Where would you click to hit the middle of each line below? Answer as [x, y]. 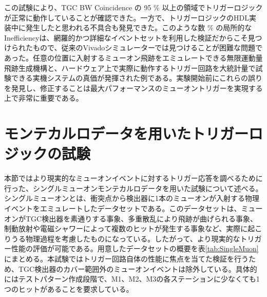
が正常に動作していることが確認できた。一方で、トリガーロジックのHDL [127, 17]
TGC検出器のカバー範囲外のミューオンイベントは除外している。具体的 [138, 268]
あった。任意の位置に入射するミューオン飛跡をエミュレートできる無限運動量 [133, 57]
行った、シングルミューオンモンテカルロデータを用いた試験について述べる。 [133, 188]
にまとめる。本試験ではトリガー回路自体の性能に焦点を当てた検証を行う [126, 258]
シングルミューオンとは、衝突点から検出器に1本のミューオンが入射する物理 [132, 198]
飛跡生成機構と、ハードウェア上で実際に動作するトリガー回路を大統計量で [130, 68]
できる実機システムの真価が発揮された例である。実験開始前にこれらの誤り [137, 78]
